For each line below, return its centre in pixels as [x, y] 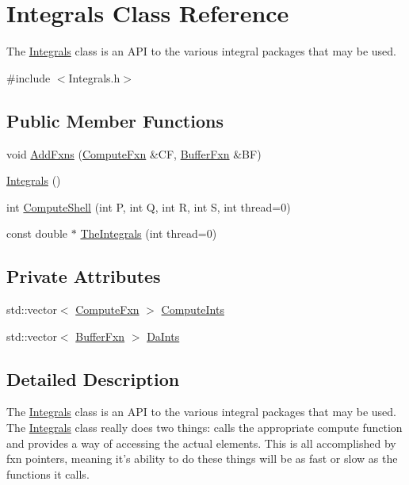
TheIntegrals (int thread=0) [149, 233]
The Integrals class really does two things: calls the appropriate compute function [204, 428]
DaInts [163, 336]
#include [29, 77]
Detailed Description [93, 378]
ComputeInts [193, 309]
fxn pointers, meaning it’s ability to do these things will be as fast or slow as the [202, 458]
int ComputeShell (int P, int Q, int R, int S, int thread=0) [149, 206]
